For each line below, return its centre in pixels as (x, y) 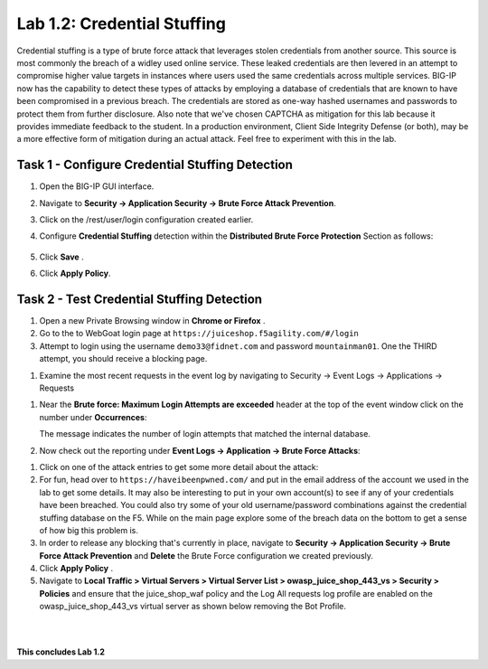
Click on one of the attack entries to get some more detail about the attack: (179, 466)
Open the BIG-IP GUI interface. (97, 186)
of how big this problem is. (89, 530)
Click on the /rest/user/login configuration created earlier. (146, 219)
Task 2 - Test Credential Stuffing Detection (139, 299)
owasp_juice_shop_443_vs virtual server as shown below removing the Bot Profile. (193, 607)
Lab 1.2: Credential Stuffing (121, 24)
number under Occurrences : (93, 417)
